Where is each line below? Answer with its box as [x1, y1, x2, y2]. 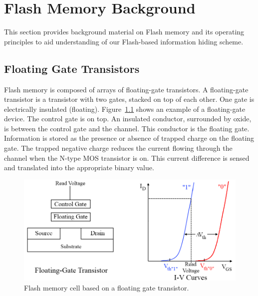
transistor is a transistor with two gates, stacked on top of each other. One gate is [4, 94, 255, 104]
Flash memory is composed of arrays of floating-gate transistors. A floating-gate [4, 84, 249, 94]
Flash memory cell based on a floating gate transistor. [24, 282, 189, 293]
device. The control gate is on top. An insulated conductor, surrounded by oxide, [4, 113, 252, 124]
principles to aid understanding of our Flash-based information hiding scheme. [4, 36, 244, 46]
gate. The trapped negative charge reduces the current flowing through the [4, 143, 233, 153]
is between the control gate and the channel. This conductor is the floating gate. [4, 123, 250, 133]
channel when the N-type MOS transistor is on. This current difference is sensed [4, 152, 250, 163]
